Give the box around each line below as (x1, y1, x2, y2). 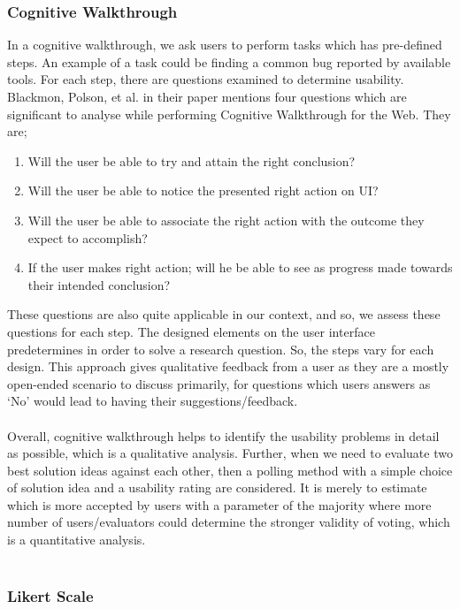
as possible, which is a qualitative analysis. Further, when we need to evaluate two (7, 444, 453, 462)
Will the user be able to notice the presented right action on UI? (27, 181, 379, 200)
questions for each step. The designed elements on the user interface (7, 322, 375, 340)
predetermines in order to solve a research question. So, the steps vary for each (7, 339, 434, 358)
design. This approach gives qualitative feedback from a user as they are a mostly (7, 357, 449, 376)
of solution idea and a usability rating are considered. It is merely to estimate (7, 478, 427, 497)
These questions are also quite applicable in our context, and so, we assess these (7, 305, 441, 324)
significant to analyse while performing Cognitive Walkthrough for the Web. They (7, 104, 451, 123)
